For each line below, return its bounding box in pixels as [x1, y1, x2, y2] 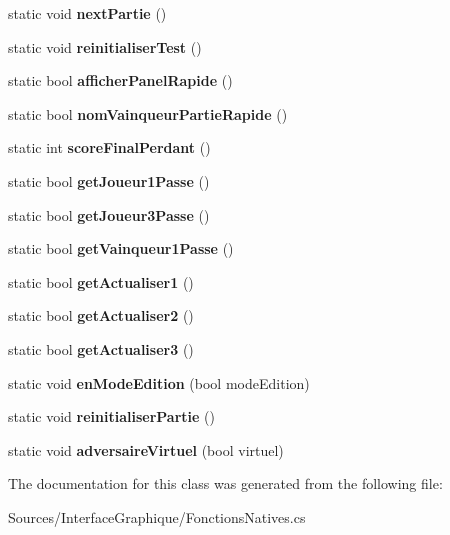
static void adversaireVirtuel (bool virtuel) [8, 439, 284, 460]
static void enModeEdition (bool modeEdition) [8, 372, 310, 393]
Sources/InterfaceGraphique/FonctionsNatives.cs [8, 506, 306, 527]
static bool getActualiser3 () [8, 338, 194, 359]
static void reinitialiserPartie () [8, 406, 215, 427]
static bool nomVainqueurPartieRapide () [8, 103, 288, 124]
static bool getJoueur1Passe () [8, 170, 210, 191]
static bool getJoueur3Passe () [8, 204, 210, 225]
